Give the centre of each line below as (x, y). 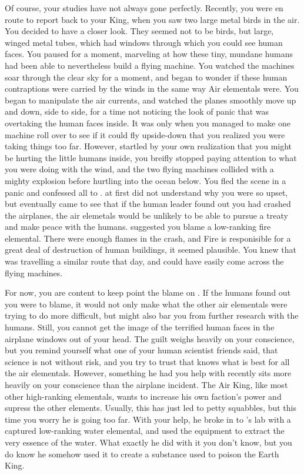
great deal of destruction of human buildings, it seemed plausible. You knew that (151, 250)
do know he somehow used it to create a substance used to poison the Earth (142, 454)
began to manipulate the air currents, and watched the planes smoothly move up (151, 100)
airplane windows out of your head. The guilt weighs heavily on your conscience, (150, 338)
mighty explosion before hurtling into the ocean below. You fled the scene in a (146, 180)
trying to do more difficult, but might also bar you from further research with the (152, 315)
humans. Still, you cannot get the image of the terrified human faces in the (140, 327)
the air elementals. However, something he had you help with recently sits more (148, 373)
